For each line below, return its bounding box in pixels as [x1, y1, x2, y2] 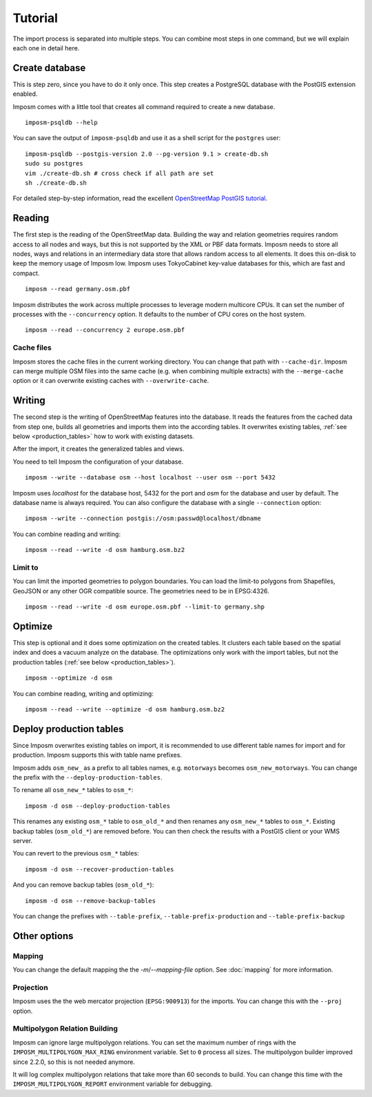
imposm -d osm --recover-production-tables [25, 865, 174, 873]
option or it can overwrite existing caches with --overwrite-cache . [12, 377, 209, 385]
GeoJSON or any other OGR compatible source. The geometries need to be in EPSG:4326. [12, 586, 270, 595]
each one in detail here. [12, 43, 80, 52]
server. [12, 836, 33, 844]
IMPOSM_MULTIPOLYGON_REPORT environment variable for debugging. [12, 1080, 213, 1088]
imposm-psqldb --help [25, 119, 98, 127]
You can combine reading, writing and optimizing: [12, 689, 154, 698]
